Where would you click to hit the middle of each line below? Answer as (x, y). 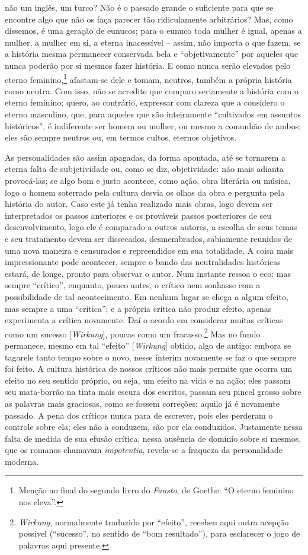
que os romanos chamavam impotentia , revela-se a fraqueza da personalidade (144, 450)
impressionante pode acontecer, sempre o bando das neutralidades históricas (143, 262)
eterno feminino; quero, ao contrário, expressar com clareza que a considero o (145, 102)
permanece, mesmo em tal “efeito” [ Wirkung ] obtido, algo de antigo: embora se (148, 345)
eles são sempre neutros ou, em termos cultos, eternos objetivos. (121, 137)
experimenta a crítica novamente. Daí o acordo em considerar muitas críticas (144, 320)
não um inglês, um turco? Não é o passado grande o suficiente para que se (139, 7)
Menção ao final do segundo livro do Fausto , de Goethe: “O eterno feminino (156, 490)
